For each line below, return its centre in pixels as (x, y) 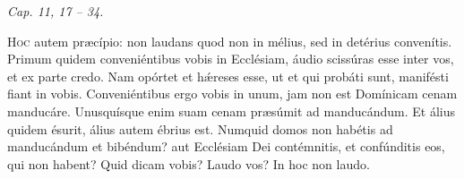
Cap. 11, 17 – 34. (56, 11)
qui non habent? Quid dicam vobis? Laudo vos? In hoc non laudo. (189, 163)
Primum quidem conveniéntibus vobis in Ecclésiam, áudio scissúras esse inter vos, (231, 59)
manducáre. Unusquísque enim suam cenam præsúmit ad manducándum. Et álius (232, 111)
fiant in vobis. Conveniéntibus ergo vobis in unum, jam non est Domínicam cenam (232, 94)
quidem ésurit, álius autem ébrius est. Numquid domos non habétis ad (200, 128)
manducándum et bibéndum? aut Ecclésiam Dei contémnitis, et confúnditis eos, (226, 146)
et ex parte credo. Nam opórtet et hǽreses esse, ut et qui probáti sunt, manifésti (228, 76)
